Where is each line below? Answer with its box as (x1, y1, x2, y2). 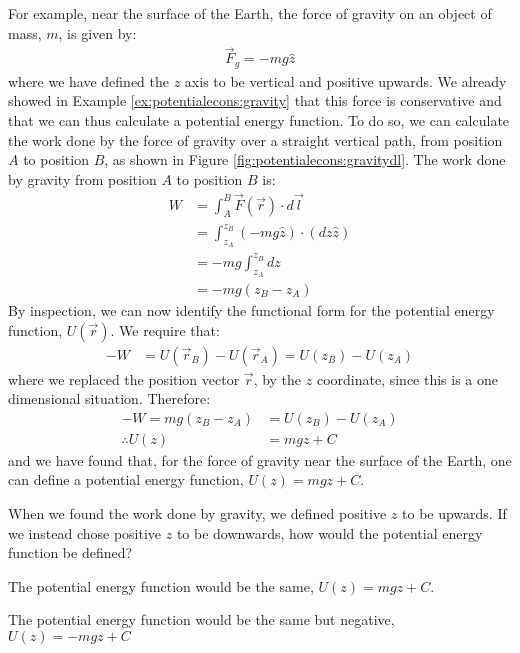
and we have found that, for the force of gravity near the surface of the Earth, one (8, 449, 512, 470)
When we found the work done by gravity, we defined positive (8, 503, 387, 524)
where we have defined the (8, 70, 170, 91)
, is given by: (58, 22, 137, 43)
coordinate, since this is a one (316, 368, 499, 389)
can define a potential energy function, (8, 469, 244, 490)
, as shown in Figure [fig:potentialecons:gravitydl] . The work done (104, 149, 506, 170)
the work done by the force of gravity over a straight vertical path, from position (8, 129, 503, 150)
